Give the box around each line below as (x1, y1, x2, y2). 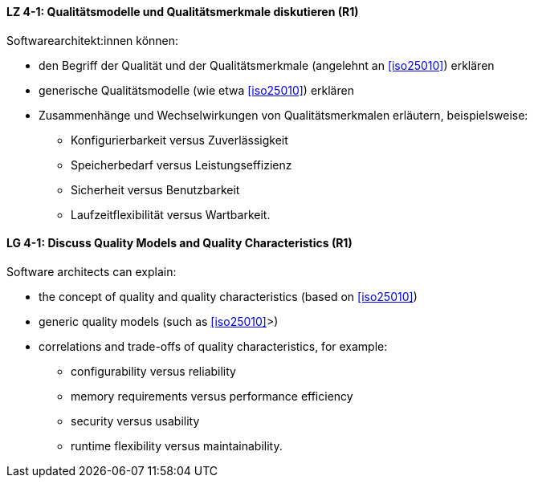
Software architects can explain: (6, 264, 177, 279)
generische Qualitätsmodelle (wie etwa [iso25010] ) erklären (39, 83, 354, 97)
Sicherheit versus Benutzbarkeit (71, 182, 240, 197)
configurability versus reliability (71, 364, 236, 378)
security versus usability (71, 413, 200, 428)
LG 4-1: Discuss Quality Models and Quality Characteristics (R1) (6, 236, 353, 250)
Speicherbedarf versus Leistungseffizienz (71, 157, 292, 172)
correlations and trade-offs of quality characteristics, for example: (39, 339, 388, 353)
